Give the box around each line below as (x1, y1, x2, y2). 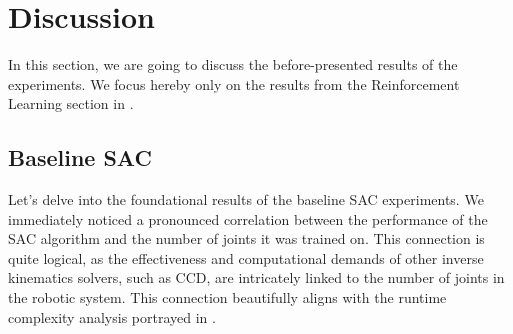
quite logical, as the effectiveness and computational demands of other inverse (8, 247, 484, 268)
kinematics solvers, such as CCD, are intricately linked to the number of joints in (8, 267, 505, 288)
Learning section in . (8, 93, 134, 114)
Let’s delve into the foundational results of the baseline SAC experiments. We (8, 189, 484, 210)
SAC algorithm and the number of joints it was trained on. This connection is (8, 228, 485, 249)
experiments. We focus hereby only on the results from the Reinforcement (8, 73, 460, 94)
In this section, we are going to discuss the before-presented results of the (8, 54, 458, 75)
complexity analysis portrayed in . (8, 306, 216, 327)
